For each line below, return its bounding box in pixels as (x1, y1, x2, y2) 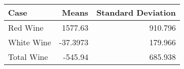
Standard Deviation (96, 7, 176, 18)
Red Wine (8, 22, 44, 33)
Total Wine (8, 51, 48, 62)
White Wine (8, 36, 51, 48)
